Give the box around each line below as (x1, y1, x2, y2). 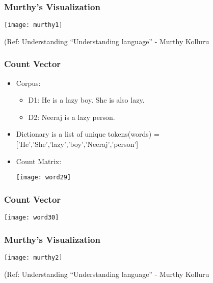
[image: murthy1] (4, 21, 63, 29)
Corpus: (16, 77, 41, 88)
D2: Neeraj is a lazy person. (28, 111, 115, 122)
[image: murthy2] (4, 254, 63, 261)
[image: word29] (16, 174, 71, 181)
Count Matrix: (16, 155, 62, 166)
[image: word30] (4, 214, 59, 222)
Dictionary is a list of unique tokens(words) (16, 129, 152, 139)
